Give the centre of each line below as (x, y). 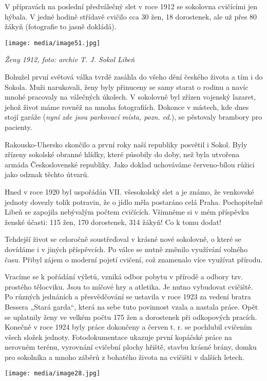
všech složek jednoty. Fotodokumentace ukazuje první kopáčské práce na (118, 337)
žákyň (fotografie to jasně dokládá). (61, 26)
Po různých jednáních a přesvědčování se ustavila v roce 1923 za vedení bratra (128, 297)
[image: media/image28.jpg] (53, 374)
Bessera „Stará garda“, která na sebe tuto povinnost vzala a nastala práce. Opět (131, 306)
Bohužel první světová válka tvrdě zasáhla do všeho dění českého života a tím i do (134, 77)
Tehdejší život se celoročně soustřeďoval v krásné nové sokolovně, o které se (123, 239)
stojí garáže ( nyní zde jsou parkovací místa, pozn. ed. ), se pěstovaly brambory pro (133, 117)
